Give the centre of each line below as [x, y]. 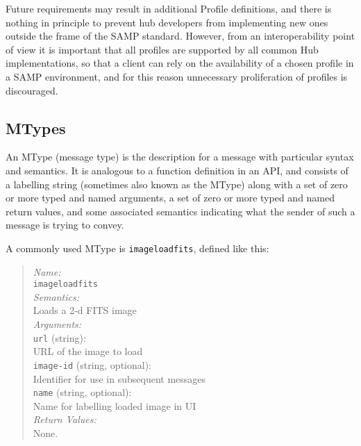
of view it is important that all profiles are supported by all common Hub [162, 49]
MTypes [36, 127]
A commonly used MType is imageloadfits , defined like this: [137, 248]
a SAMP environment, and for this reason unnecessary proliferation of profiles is [177, 76]
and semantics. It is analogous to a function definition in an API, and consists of [177, 170]
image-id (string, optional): [92, 364]
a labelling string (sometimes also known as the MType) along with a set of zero [177, 184]
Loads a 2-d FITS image [85, 310]
